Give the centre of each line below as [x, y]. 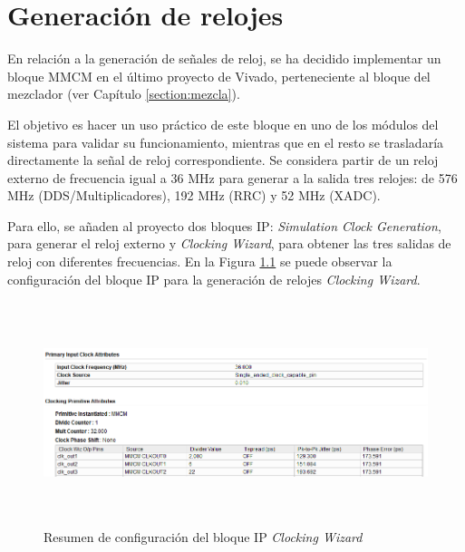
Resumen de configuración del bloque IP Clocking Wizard [203, 536]
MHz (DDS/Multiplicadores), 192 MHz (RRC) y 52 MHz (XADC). [194, 195]
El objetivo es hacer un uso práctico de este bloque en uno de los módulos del [223, 124]
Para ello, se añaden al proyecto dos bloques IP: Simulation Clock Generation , [224, 225]
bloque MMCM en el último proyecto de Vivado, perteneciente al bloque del [219, 76]
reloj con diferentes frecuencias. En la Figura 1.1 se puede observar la [200, 261]
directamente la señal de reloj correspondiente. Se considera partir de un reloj [223, 160]
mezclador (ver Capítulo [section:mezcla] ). [124, 94]
